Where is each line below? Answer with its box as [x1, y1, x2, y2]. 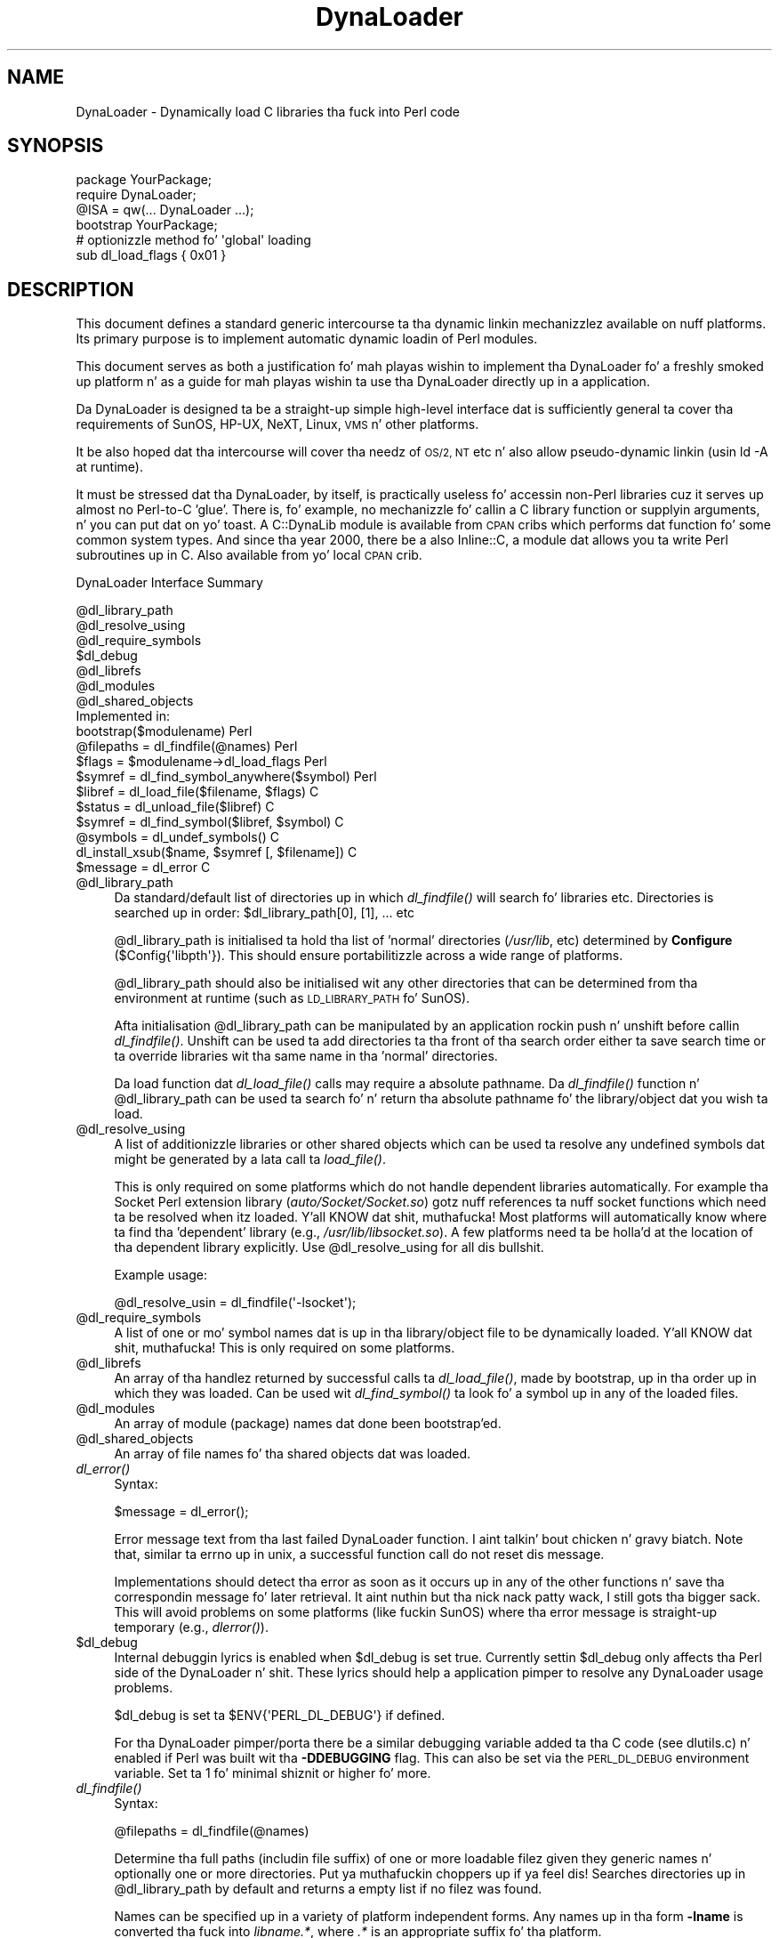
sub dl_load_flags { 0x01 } [76, 247, 227, 263]
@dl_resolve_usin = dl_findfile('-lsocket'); [114, 1295, 357, 1311]
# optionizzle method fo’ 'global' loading [76, 232, 311, 248]
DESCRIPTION [7, 278, 134, 301]
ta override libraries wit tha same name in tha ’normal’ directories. [114, 1048, 498, 1064]
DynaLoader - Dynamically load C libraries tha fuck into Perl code [76, 103, 460, 119]
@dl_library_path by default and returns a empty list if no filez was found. [114, 1881, 542, 1897]
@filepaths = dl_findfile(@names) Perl [76, 739, 298, 755]
